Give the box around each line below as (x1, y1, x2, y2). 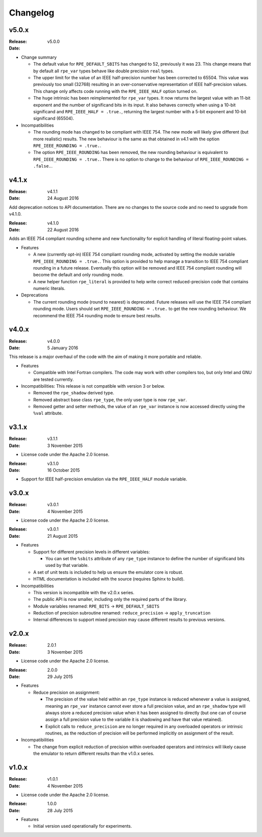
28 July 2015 (47, 807, 73, 813)
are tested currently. (33, 376, 74, 382)
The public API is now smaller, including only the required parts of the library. (33, 597, 187, 602)
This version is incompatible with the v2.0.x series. (33, 589, 134, 595)
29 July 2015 (47, 673, 73, 680)
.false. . (33, 163, 53, 169)
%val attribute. (33, 410, 63, 416)
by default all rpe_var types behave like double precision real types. (33, 68, 174, 74)
